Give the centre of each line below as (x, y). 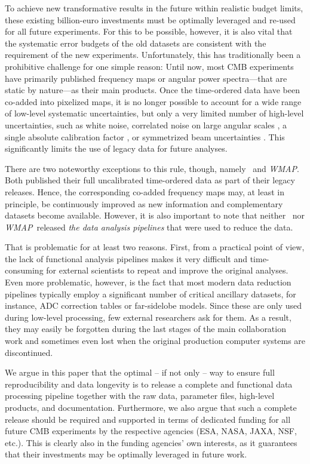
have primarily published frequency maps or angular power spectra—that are (146, 78)
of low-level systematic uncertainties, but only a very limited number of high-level (154, 113)
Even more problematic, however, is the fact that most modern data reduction (148, 282)
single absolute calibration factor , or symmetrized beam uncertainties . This (145, 136)
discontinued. (29, 352)
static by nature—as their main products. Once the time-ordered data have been (152, 90)
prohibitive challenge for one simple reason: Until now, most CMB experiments (149, 66)
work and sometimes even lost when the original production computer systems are (155, 341)
